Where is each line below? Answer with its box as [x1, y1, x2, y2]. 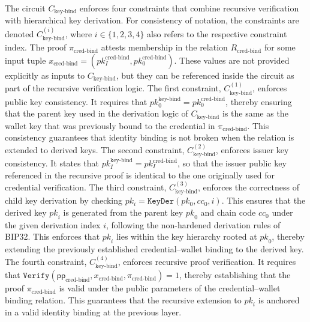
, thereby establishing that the [179, 269, 291, 281]
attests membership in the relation [101, 41, 228, 53]
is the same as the [222, 107, 288, 120]
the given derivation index [5, 218, 101, 231]
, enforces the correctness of [197, 181, 299, 193]
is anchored [258, 293, 300, 306]
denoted [5, 27, 34, 40]
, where [65, 27, 92, 40]
